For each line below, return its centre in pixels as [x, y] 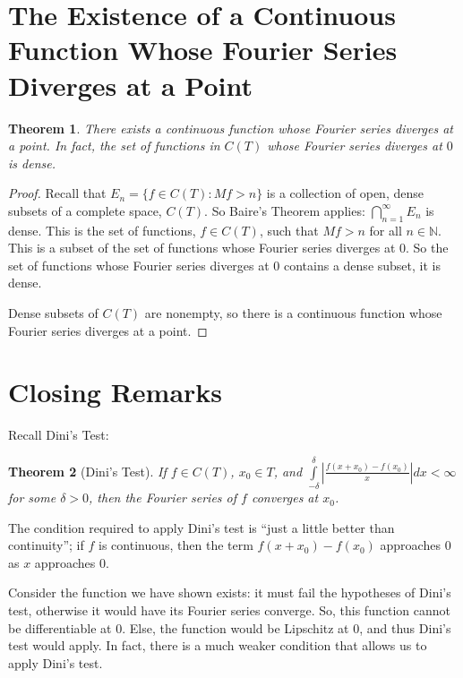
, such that [289, 230]
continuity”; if [46, 545]
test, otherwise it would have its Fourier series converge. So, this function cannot [229, 610]
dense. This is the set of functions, [102, 230]
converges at [285, 498]
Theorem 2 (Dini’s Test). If [87, 471]
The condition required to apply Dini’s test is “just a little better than [201, 527]
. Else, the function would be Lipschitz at [236, 627]
